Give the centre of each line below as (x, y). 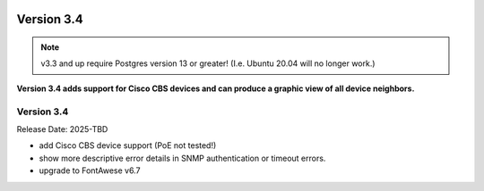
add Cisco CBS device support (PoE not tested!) (128, 145)
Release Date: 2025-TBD (62, 129)
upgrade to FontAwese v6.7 (90, 170)
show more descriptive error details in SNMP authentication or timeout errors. (182, 158)
